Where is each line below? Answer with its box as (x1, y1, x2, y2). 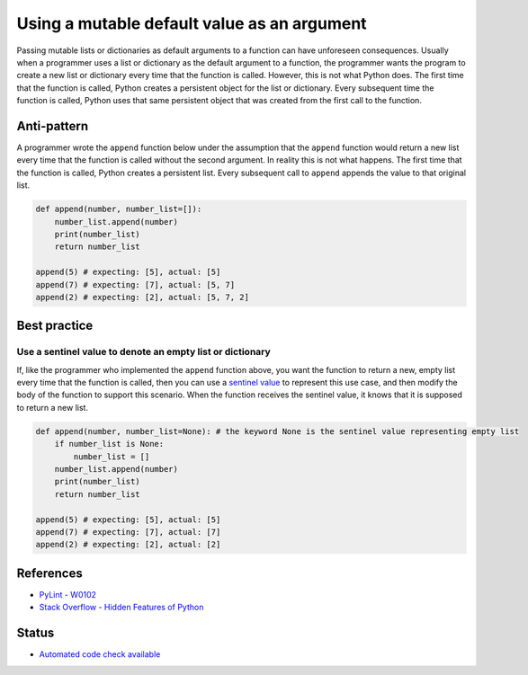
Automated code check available (39, 649, 161, 660)
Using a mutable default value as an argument (16, 13, 368, 33)
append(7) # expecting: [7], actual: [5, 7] (35, 280, 236, 289)
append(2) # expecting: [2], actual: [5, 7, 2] (35, 292, 249, 302)
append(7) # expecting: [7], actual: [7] (35, 527, 221, 537)
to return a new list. (16, 402, 89, 413)
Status (16, 626, 55, 641)
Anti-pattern (16, 118, 89, 134)
